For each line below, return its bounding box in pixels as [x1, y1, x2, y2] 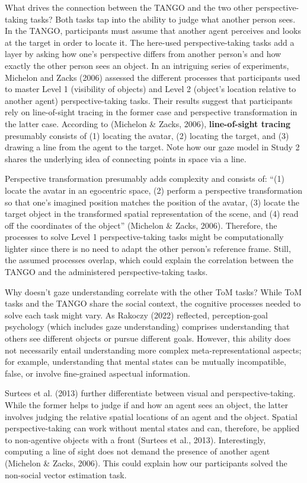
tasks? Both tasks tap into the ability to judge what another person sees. [30, 12, 296, 25]
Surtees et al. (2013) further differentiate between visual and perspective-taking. [5, 387, 296, 399]
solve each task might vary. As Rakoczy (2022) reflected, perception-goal [5, 308, 268, 321]
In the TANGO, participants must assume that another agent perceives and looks [5, 24, 301, 37]
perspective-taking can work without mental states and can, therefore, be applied [5, 422, 300, 434]
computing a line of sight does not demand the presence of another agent [5, 445, 270, 457]
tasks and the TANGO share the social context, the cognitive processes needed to [5, 297, 301, 310]
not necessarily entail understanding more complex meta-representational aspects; [5, 343, 302, 356]
